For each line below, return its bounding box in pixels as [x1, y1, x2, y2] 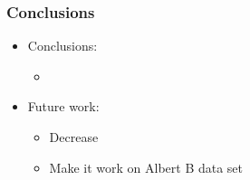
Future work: [27, 97, 100, 116]
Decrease [49, 128, 99, 146]
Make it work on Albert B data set [49, 157, 244, 176]
